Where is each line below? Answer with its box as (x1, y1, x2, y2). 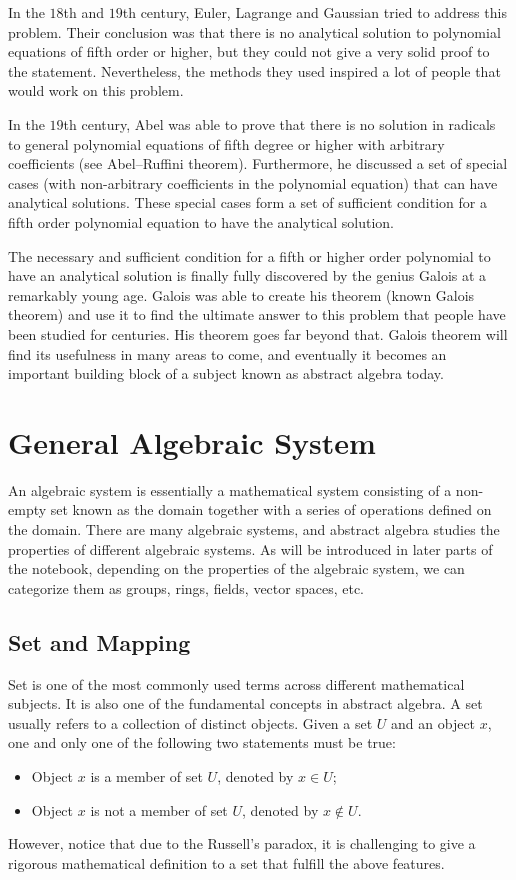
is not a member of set (90, 799, 228, 820)
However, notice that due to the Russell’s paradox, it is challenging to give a (8, 833, 476, 854)
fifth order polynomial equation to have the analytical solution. (8, 211, 394, 232)
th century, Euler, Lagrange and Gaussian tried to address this (122, 2, 507, 22)
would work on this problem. (8, 80, 184, 101)
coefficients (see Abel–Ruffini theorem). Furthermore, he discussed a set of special (8, 153, 508, 174)
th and (63, 2, 105, 22)
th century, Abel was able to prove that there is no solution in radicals (63, 113, 496, 134)
